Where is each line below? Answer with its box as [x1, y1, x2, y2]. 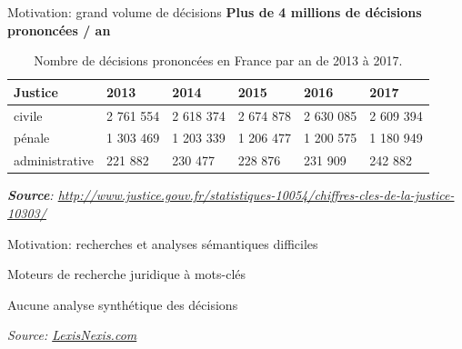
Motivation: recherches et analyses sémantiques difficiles [7, 234, 318, 253]
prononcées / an [7, 20, 111, 39]
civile [14, 105, 43, 125]
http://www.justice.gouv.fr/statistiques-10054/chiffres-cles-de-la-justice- [57, 185, 455, 204]
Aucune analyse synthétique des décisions [7, 294, 238, 314]
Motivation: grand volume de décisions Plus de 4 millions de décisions [7, 3, 422, 21]
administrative [14, 151, 95, 170]
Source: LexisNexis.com [7, 325, 137, 344]
